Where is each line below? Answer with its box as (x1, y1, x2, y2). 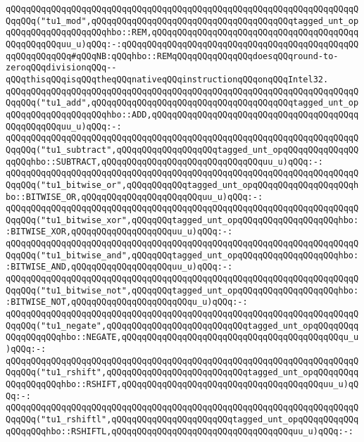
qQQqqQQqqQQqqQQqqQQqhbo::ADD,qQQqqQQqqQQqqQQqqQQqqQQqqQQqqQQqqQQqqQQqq (6, 109, 359, 120)
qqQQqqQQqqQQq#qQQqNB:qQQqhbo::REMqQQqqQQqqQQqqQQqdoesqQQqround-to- (6, 51, 339, 61)
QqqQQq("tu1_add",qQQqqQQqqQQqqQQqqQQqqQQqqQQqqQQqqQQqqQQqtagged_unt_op (6, 98, 359, 108)
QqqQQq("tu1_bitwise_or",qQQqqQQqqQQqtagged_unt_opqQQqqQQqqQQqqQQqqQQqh (6, 179, 359, 190)
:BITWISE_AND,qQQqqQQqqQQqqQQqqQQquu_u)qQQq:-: (6, 262, 233, 272)
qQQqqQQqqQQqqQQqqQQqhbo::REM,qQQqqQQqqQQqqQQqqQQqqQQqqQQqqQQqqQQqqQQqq (6, 27, 359, 38)
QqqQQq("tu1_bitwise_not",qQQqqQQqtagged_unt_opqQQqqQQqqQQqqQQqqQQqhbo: (6, 285, 359, 296)
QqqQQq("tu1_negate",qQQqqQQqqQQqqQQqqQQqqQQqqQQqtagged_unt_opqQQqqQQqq (6, 320, 359, 331)
